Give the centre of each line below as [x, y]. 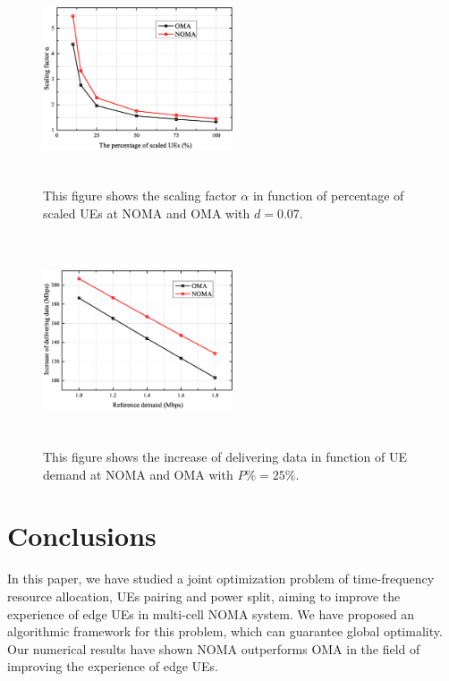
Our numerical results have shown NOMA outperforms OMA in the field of [214, 648]
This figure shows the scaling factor [140, 195]
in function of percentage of [328, 195]
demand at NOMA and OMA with [138, 474]
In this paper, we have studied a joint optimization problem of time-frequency [221, 579]
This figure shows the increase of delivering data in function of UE [225, 457]
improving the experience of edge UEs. [113, 666]
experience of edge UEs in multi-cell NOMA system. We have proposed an [211, 613]
